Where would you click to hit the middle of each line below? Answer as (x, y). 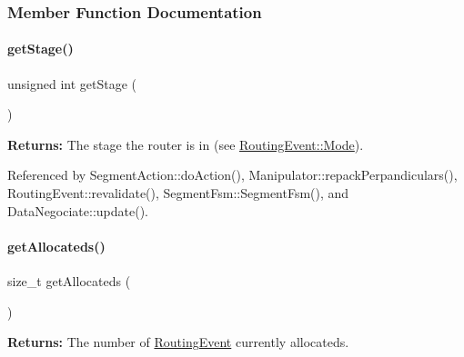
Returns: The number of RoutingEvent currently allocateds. (178, 342)
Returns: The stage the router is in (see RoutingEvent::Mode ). (186, 144)
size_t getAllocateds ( (69, 281)
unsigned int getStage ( (72, 83)
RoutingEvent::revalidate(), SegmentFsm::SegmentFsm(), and (178, 193)
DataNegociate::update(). (78, 210)
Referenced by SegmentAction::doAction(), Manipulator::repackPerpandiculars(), (232, 175)
